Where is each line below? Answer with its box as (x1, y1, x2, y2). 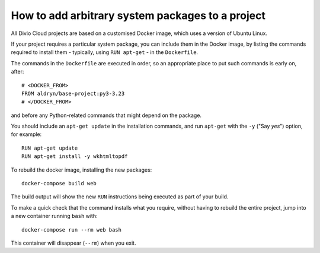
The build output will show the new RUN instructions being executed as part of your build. (11, 193, 229, 200)
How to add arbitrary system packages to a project (11, 9, 266, 22)
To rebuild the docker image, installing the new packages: (11, 166, 152, 173)
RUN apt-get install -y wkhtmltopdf (21, 153, 128, 160)
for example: (11, 131, 42, 138)
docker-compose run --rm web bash (21, 226, 121, 233)
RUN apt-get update (21, 144, 78, 151)
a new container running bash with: (11, 213, 98, 220)
